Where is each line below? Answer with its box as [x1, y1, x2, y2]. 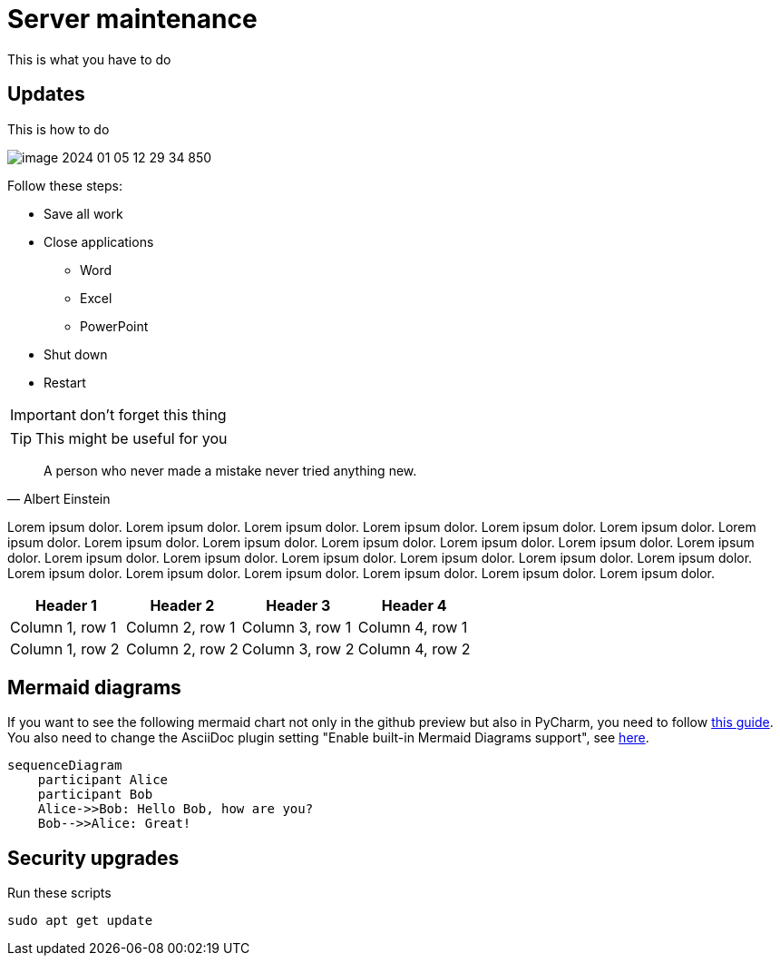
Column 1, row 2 [10, 639, 120, 658]
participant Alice [37, 772, 169, 788]
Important [10, 405, 76, 424]
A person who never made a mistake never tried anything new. [44, 462, 417, 478]
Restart [44, 374, 86, 390]
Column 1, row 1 [10, 617, 117, 636]
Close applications [44, 233, 154, 250]
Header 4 [381, 595, 447, 614]
